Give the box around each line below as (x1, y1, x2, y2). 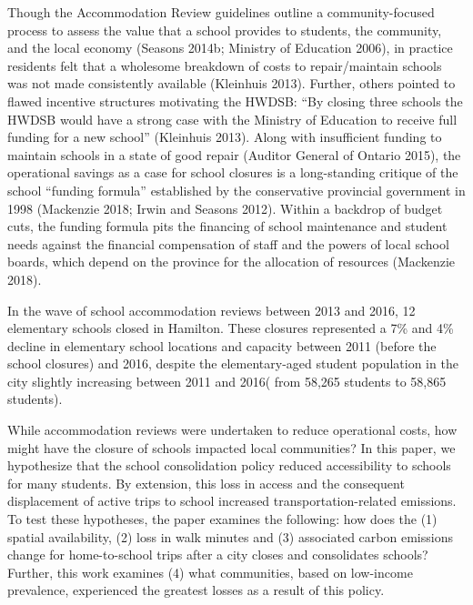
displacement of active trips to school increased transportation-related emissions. (7, 491, 457, 510)
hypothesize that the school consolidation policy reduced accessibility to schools (7, 456, 451, 475)
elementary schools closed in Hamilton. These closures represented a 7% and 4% (7, 318, 454, 338)
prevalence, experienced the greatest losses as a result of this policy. (7, 580, 385, 600)
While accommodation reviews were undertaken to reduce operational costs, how (7, 420, 458, 439)
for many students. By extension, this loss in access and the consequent (7, 473, 405, 492)
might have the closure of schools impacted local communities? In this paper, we (7, 438, 456, 457)
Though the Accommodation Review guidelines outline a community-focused (7, 3, 435, 21)
